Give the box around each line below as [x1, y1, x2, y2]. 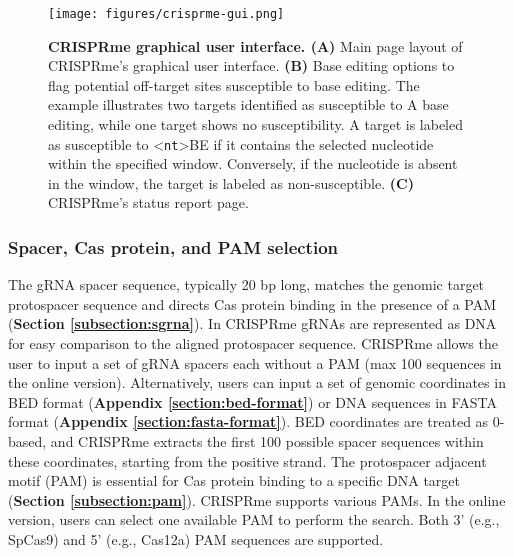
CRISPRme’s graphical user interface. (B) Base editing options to [48, 55, 455, 76]
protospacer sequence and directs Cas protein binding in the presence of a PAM [8, 293, 497, 314]
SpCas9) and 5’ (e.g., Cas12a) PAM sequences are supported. [8, 529, 384, 549]
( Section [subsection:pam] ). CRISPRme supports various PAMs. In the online [8, 489, 506, 510]
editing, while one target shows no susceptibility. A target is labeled [48, 114, 464, 135]
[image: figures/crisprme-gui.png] [48, 7, 285, 21]
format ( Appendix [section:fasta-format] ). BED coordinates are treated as [8, 411, 489, 432]
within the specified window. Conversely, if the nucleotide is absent [48, 153, 458, 174]
